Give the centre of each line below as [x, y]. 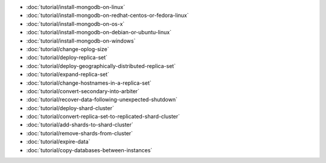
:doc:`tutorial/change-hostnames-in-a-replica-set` [89, 83]
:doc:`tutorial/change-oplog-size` [68, 49]
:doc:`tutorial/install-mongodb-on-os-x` [75, 23]
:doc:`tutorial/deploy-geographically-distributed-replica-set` [101, 66]
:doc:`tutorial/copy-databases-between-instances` [89, 150]
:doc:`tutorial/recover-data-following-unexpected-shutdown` [102, 100]
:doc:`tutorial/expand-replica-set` [68, 75]
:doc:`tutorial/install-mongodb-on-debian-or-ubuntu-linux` [99, 32]
